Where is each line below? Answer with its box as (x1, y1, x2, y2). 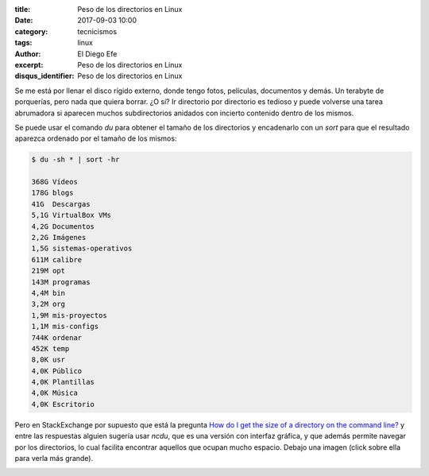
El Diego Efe (77, 48, 118, 59)
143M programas (31, 277, 91, 286)
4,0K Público (31, 366, 83, 375)
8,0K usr (31, 355, 66, 365)
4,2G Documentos (31, 222, 95, 230)
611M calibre (31, 255, 83, 264)
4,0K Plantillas (31, 377, 95, 387)
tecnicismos (77, 26, 118, 36)
